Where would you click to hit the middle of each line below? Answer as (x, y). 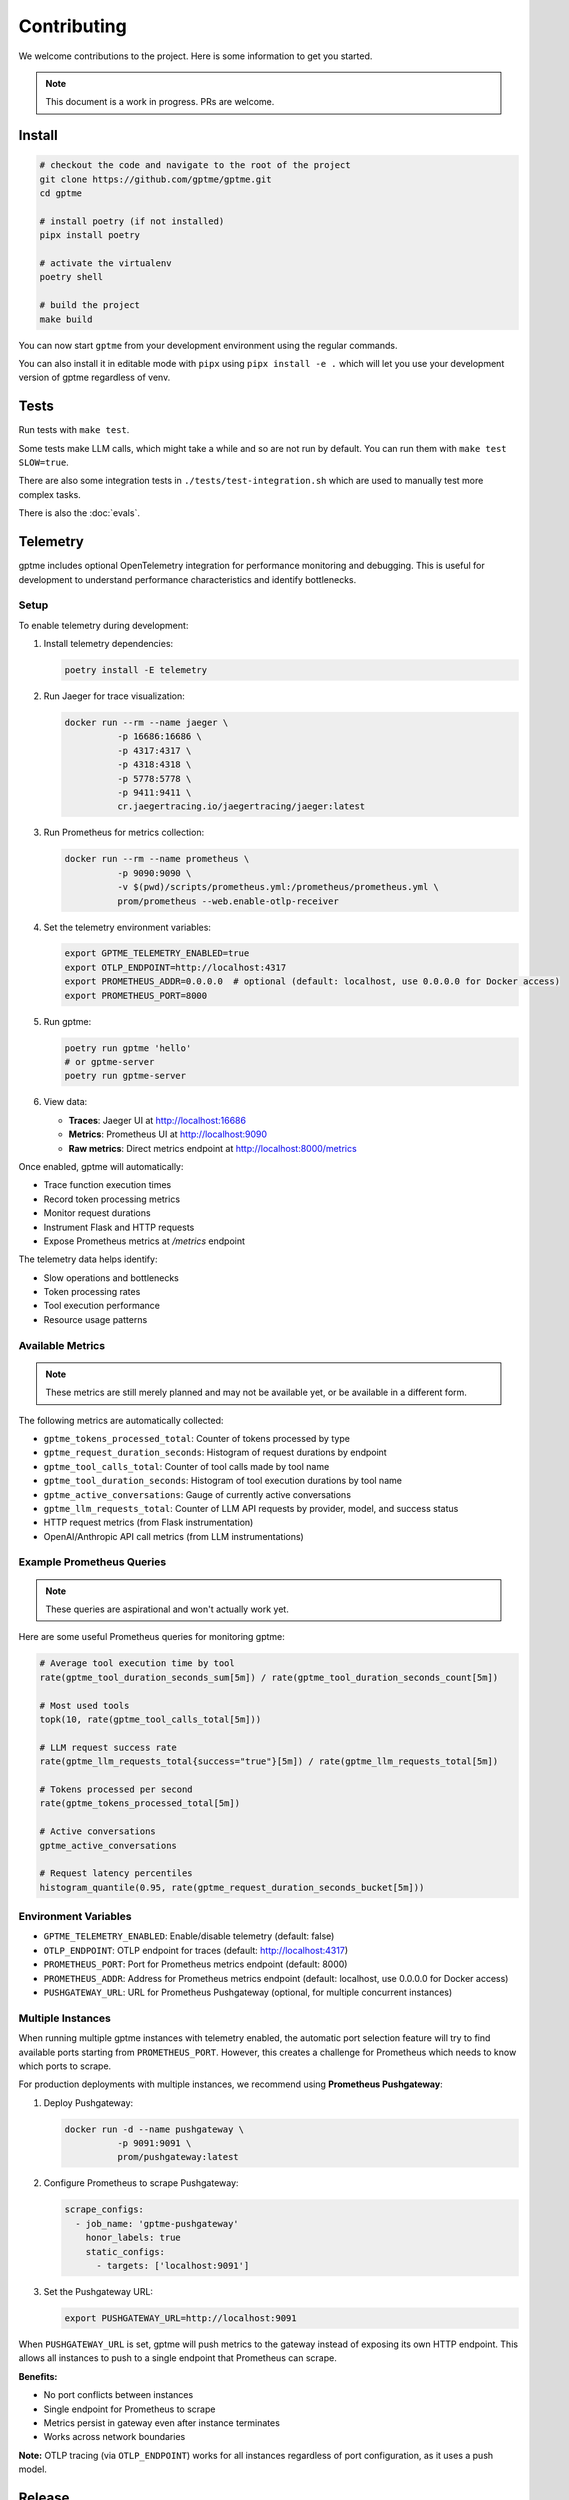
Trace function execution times (107, 1185)
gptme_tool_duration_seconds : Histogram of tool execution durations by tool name (222, 1481)
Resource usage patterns (95, 1319)
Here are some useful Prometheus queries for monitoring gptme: (151, 1637)
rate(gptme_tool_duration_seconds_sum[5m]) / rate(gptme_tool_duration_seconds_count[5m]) (269, 1677)
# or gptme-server (109, 1062)
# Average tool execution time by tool (137, 1663)
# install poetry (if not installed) (132, 221)
